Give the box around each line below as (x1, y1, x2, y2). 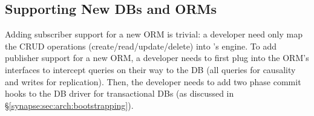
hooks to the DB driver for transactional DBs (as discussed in (5, 87, 234, 100)
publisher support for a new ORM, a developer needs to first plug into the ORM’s (5, 51, 309, 64)
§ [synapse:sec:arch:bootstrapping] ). (5, 98, 134, 111)
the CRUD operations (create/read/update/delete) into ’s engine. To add (5, 39, 277, 52)
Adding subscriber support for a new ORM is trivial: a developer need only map (5, 28, 303, 40)
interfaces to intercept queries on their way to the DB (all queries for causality (5, 63, 296, 76)
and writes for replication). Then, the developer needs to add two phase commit (5, 75, 301, 88)
